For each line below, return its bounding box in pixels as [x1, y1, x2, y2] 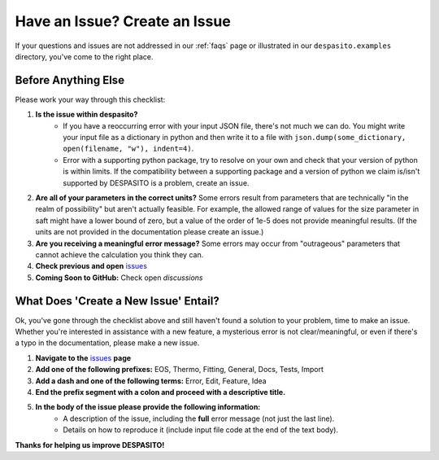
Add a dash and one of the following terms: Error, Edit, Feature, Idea [35, 375, 267, 386]
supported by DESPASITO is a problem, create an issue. [63, 177, 250, 187]
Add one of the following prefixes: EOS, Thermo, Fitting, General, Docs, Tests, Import [35, 365, 324, 375]
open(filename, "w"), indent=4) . [63, 143, 194, 154]
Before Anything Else [15, 73, 125, 87]
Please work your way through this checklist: [15, 94, 166, 104]
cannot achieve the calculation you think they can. [35, 249, 204, 260]
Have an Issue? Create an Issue [15, 12, 231, 30]
